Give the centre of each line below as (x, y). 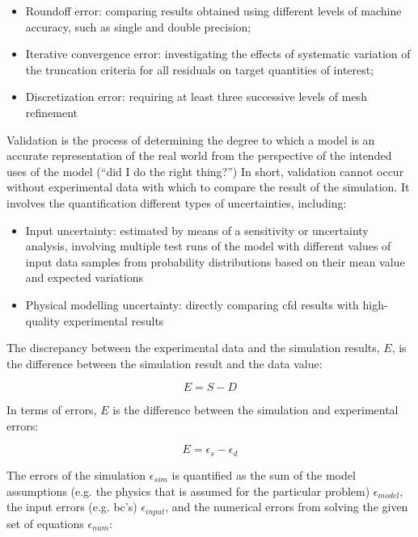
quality (43, 320)
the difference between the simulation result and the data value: (165, 363)
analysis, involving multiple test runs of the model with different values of (208, 246)
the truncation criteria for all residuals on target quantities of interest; (200, 69)
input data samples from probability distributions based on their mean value (215, 261)
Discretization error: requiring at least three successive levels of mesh (196, 96)
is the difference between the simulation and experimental (255, 410)
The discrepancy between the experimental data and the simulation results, (193, 348)
